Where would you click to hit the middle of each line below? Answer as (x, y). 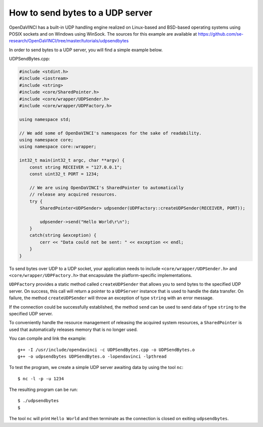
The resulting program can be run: (43, 389)
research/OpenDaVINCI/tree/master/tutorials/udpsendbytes (69, 41)
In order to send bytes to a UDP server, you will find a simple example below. (86, 50)
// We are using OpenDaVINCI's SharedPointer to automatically (107, 187)
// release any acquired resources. (73, 194)
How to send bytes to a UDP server (81, 13)
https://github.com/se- (221, 34)
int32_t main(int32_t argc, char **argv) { (72, 160)
